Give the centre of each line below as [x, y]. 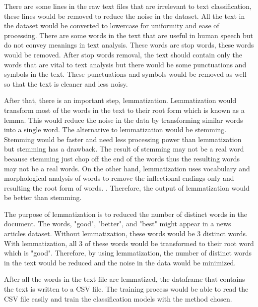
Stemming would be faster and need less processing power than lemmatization [123, 139]
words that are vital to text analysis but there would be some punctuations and [125, 64]
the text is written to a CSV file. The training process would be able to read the [126, 289]
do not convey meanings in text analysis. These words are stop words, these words [129, 45]
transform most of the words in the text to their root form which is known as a [124, 110]
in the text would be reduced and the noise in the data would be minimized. [120, 262]
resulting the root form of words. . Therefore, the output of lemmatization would [127, 187]
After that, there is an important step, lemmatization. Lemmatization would [120, 100]
